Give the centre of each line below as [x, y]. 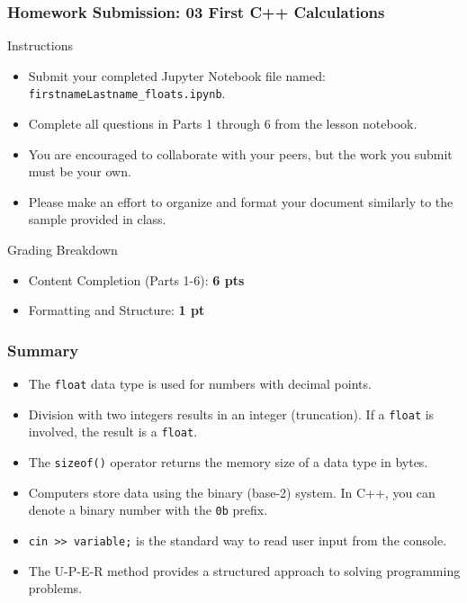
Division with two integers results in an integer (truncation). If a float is [231, 414]
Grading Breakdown [63, 250]
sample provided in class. [97, 219]
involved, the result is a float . [113, 432]
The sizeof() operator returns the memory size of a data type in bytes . [228, 462]
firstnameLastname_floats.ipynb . [127, 93]
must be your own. [80, 171]
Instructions [40, 45]
